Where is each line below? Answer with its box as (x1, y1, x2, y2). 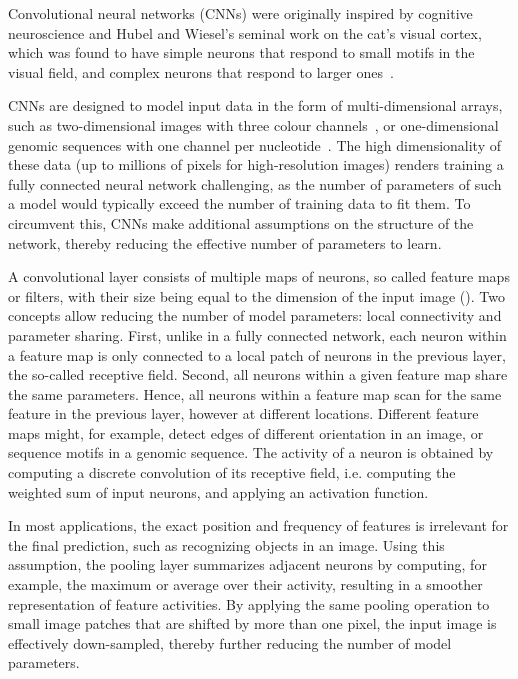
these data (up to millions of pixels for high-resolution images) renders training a (8, 154, 504, 175)
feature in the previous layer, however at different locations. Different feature (8, 403, 479, 424)
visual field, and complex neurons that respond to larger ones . (8, 61, 394, 82)
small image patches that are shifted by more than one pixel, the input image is (8, 613, 497, 634)
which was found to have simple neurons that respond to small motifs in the (8, 42, 475, 63)
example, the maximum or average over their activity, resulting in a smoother (8, 574, 483, 595)
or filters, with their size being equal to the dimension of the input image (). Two (8, 285, 505, 306)
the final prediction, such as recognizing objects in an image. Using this (8, 534, 445, 555)
